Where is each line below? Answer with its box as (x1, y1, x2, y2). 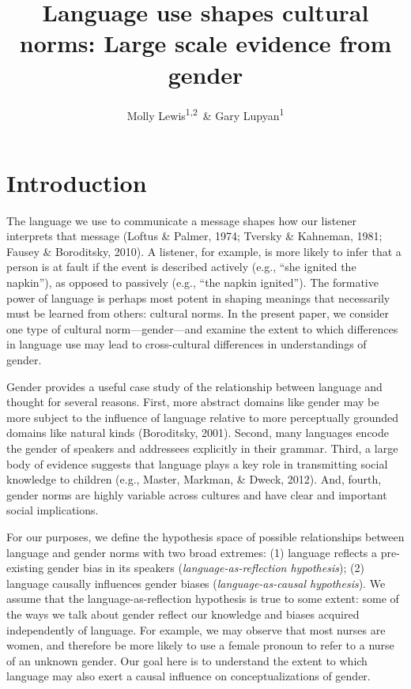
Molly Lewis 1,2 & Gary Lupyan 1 (126, 104, 285, 123)
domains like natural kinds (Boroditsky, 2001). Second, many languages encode (6, 424, 390, 441)
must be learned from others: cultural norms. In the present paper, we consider (6, 305, 390, 322)
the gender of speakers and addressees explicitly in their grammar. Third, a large (6, 440, 398, 456)
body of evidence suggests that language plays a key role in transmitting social (6, 455, 388, 472)
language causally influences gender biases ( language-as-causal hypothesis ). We (6, 574, 386, 591)
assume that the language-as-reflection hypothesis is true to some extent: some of (6, 590, 399, 607)
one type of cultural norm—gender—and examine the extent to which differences (6, 320, 398, 337)
